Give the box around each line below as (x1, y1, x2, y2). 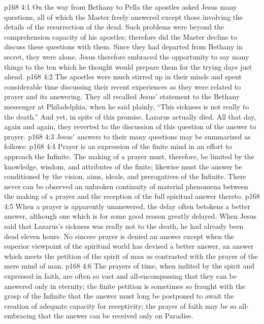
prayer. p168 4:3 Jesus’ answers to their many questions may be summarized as (4, 131, 251, 141)
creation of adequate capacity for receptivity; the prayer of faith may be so (4, 300, 237, 311)
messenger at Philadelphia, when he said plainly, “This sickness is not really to (4, 101, 249, 111)
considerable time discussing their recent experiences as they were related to (4, 81, 241, 92)
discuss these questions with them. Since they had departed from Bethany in (4, 41, 243, 52)
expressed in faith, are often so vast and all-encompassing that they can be (4, 271, 237, 281)
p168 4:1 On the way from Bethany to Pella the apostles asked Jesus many (4, 2, 237, 12)
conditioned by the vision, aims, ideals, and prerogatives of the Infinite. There (4, 171, 246, 182)
